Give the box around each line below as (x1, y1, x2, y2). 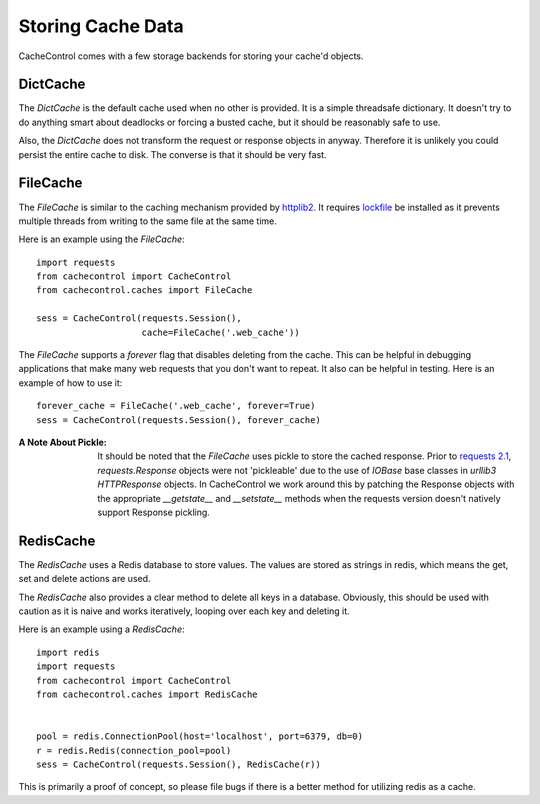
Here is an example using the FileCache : (18, 233, 185, 245)
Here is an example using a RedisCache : (18, 623, 185, 635)
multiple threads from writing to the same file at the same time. (18, 215, 277, 227)
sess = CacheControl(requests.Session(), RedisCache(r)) (36, 758, 322, 770)
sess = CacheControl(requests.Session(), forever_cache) (36, 414, 322, 425)
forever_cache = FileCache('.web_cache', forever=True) (36, 400, 316, 412)
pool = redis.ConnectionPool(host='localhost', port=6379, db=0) (36, 731, 364, 742)
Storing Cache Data (18, 15, 184, 37)
